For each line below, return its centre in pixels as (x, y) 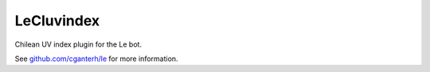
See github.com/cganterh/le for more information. (96, 59)
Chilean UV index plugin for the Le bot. (78, 44)
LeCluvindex (57, 21)
